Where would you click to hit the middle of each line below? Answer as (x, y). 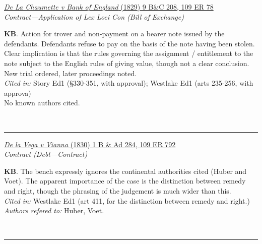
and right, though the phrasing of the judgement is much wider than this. (118, 190)
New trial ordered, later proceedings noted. (71, 73)
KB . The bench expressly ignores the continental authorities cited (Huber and (125, 171)
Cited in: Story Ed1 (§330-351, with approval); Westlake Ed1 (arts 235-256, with (129, 83)
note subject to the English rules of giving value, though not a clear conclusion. (127, 63)
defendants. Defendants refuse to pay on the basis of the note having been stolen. (129, 43)
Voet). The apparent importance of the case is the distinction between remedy (125, 181)
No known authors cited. (42, 103)
